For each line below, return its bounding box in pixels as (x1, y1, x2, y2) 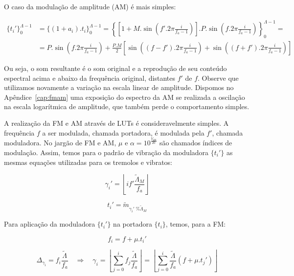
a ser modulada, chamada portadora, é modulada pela (42, 127, 204, 138)
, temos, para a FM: (165, 219, 226, 229)
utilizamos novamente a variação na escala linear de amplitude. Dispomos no (4, 82, 234, 92)
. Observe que (198, 72, 239, 83)
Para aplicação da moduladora (4, 219, 95, 229)
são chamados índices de (159, 138, 232, 148)
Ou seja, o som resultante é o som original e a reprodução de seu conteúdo (4, 63, 227, 73)
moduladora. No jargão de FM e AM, (4, 138, 116, 148)
